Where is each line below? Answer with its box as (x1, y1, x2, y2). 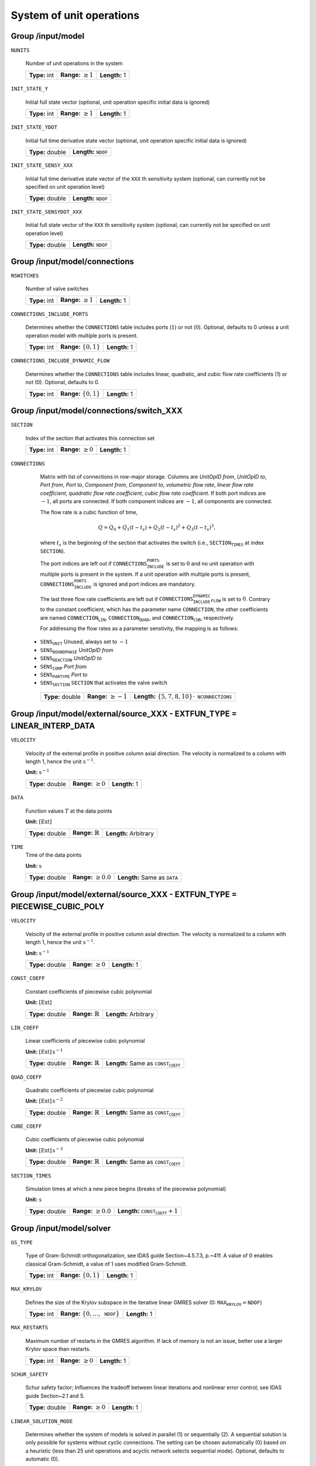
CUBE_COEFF (11, 1123, 42, 1130)
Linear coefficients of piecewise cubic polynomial (25, 1037, 146, 1044)
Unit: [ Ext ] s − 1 (25, 1047, 63, 1055)
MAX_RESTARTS (11, 1324, 49, 1331)
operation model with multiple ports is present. (25, 332, 138, 339)
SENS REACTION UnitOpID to (40, 654, 102, 663)
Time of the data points (25, 851, 82, 858)
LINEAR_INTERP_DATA (11, 721, 95, 731)
